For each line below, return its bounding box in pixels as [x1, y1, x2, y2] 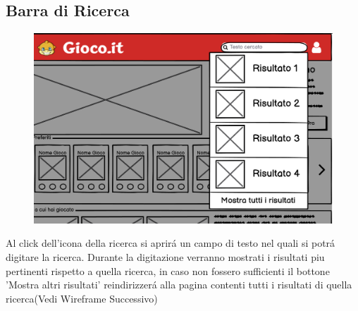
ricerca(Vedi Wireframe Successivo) [6, 291, 158, 305]
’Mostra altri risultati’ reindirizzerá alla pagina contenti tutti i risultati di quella [6, 277, 352, 292]
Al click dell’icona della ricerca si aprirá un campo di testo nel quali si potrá [6, 236, 335, 250]
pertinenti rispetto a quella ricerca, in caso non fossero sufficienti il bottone [6, 263, 330, 278]
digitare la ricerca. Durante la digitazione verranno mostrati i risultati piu [6, 249, 325, 264]
